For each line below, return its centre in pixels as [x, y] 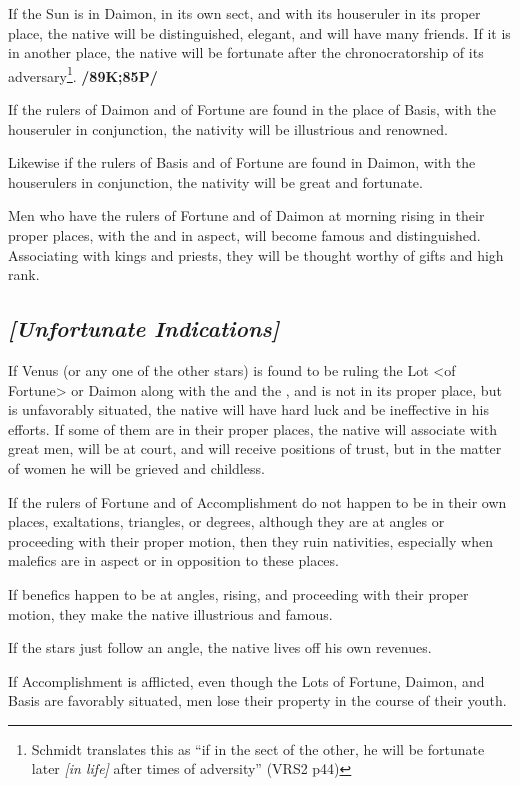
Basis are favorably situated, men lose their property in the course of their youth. [257, 700]
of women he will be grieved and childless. [136, 467]
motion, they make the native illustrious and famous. [170, 613]
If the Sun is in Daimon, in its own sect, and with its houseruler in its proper [244, 13]
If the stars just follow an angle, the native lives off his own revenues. [220, 647]
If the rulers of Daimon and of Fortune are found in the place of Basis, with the [252, 109]
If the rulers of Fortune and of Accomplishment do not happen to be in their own [257, 501]
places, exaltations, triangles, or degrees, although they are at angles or [226, 521]
